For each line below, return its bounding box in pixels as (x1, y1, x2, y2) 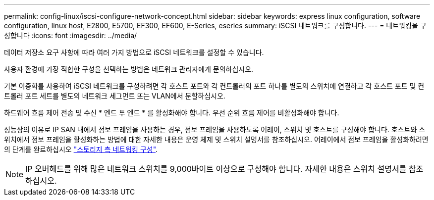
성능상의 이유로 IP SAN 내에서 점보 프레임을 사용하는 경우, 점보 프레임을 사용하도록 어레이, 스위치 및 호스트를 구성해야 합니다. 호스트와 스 (4, 125, 426, 134)
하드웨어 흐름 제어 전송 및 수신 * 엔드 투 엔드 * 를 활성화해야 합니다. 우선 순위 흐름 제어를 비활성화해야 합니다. (4, 108, 339, 117)
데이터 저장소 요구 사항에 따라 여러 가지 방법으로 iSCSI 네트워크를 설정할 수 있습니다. (4, 48, 264, 56)
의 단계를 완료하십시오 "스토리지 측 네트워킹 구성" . (4, 145, 158, 153)
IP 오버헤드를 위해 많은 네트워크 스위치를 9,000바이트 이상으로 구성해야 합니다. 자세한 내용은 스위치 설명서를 (25, 164, 407, 174)
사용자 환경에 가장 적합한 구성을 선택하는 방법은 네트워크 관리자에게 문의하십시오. (4, 65, 254, 73)
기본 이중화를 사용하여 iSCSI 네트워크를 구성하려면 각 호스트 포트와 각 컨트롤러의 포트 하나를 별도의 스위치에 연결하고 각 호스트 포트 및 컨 (4, 82, 425, 90)
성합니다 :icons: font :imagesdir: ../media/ (4, 31, 137, 40)
